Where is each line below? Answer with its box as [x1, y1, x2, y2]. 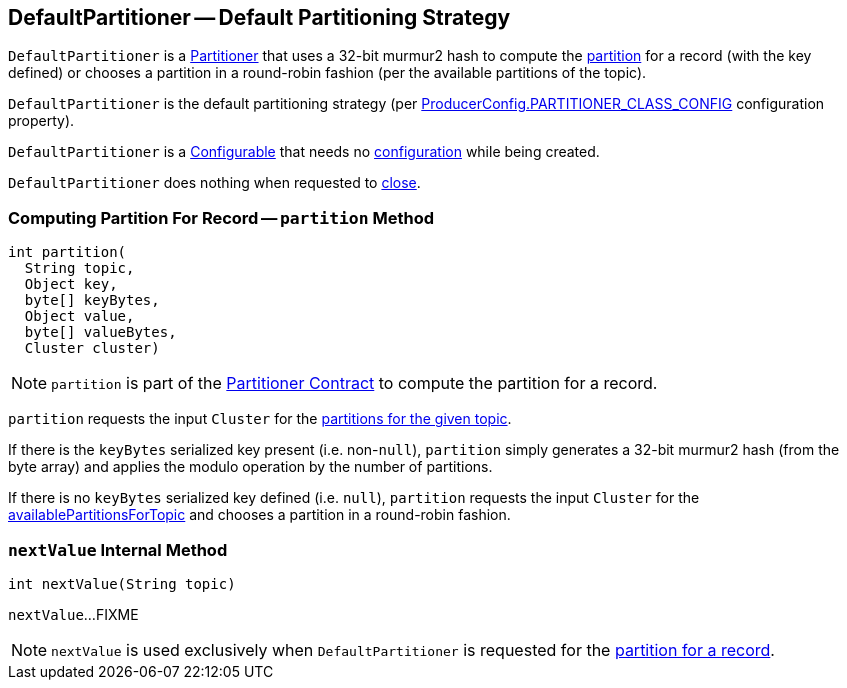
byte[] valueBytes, [24, 324, 177, 341]
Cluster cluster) [24, 340, 160, 357]
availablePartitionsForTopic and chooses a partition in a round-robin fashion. [8, 506, 511, 524]
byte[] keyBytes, [24, 292, 160, 309]
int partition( [8, 244, 127, 261]
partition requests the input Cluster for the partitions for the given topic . [8, 410, 512, 428]
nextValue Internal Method [8, 539, 228, 560]
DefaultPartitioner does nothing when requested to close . [8, 174, 421, 192]
